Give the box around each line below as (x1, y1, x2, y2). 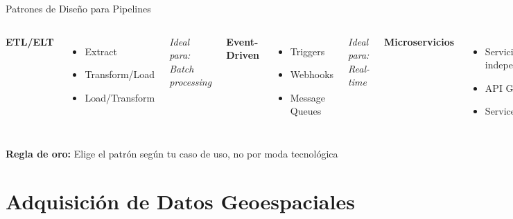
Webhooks (290, 67, 334, 82)
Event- (226, 34, 259, 48)
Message (290, 90, 326, 104)
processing (169, 75, 212, 89)
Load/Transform (85, 90, 155, 104)
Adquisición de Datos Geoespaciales (6, 187, 355, 215)
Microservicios (384, 34, 455, 48)
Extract (85, 44, 117, 58)
